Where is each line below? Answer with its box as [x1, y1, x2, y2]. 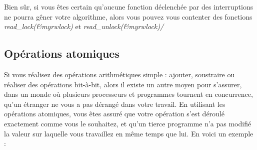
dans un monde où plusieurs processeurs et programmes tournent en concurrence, [4, 89, 253, 99]
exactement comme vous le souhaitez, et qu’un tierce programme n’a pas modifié [4, 118, 251, 128]
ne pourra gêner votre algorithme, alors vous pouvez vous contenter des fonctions [4, 11, 252, 22]
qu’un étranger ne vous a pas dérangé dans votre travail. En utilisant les [4, 98, 225, 109]
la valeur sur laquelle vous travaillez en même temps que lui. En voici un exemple [4, 128, 253, 138]
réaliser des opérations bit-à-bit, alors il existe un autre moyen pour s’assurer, [4, 79, 242, 89]
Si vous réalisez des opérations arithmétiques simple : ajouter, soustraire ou [4, 69, 235, 79]
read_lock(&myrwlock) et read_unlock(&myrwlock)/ [4, 21, 164, 32]
